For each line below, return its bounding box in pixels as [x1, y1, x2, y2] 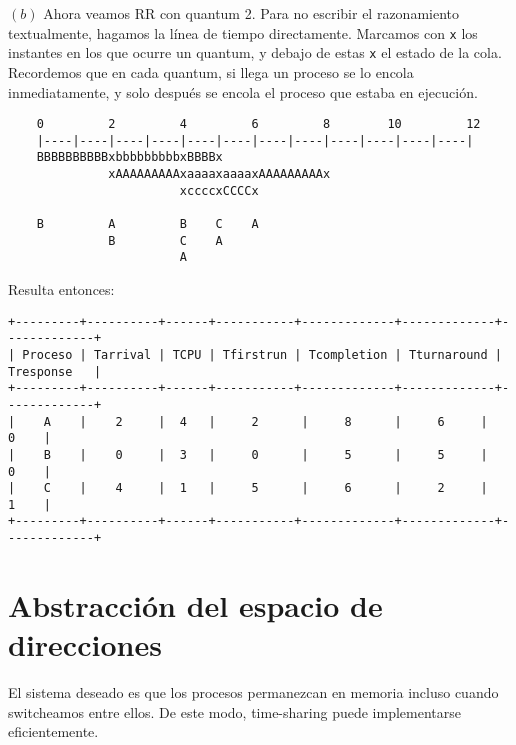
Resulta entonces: [8, 279, 115, 299]
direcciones [8, 624, 162, 665]
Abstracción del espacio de [8, 584, 383, 625]
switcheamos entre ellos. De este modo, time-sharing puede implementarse [8, 701, 461, 722]
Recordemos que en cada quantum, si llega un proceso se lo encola [8, 61, 414, 82]
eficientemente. [8, 721, 99, 742]
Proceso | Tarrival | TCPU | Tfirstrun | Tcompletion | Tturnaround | [22, 347, 502, 362]
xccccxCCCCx [179, 183, 259, 198]
